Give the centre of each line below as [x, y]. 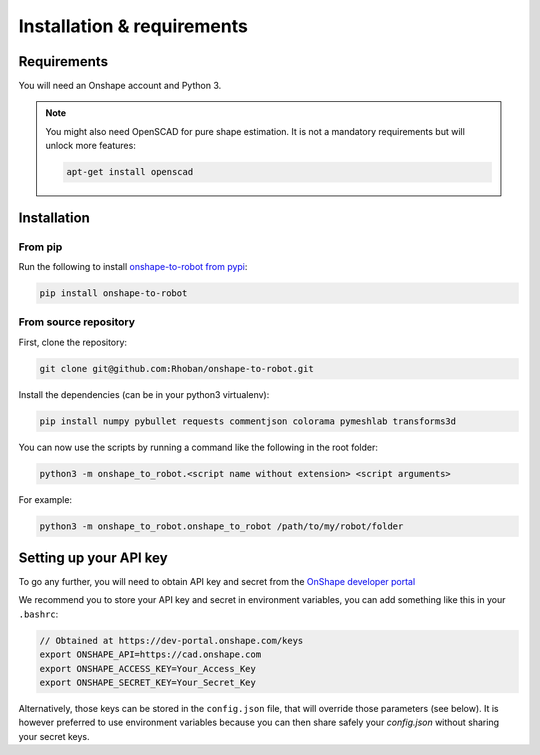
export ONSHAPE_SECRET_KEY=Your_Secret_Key [148, 683]
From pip [40, 247]
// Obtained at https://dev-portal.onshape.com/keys [171, 640]
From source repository [76, 322]
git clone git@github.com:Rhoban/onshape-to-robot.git [176, 368]
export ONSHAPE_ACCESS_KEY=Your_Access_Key [148, 668]
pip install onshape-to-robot [113, 293]
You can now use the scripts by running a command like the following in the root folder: [198, 447]
